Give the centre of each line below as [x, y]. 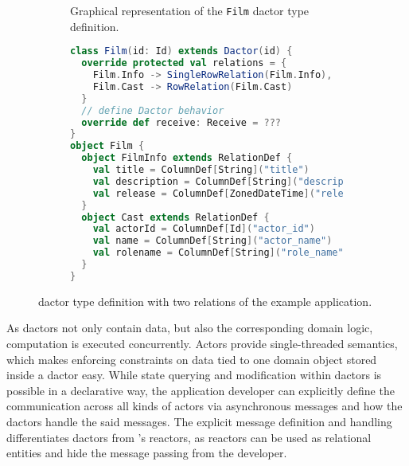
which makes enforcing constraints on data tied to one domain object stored [192, 359]
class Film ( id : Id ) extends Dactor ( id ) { [181, 51]
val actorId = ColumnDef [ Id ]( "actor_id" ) [204, 229]
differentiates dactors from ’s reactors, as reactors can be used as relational [189, 437]
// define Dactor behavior [153, 110]
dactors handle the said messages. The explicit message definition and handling [199, 421]
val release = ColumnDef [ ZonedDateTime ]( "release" [230, 193]
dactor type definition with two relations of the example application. [205, 301]
